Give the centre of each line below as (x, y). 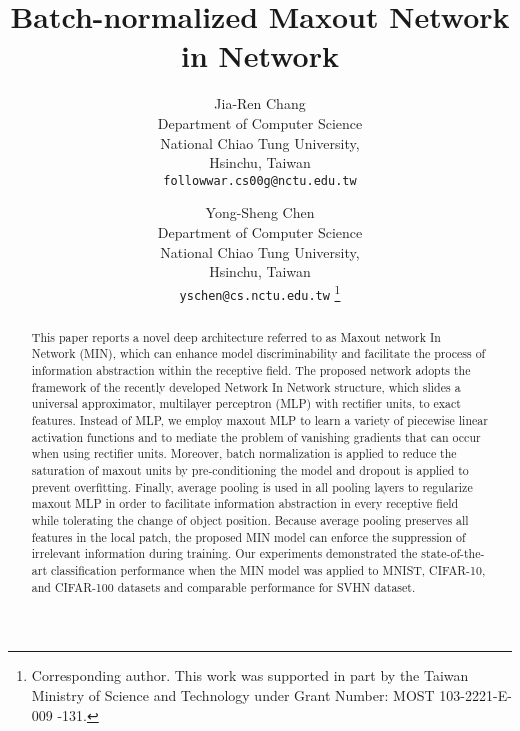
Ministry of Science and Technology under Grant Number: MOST (233, 694)
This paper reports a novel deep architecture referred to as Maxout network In (236, 336)
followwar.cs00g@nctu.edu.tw (260, 180)
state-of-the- (453, 553)
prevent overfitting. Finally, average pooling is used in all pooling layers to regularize (252, 486)
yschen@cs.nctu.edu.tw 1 (260, 292)
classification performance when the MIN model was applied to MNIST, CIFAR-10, (268, 570)
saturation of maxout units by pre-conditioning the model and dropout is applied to (250, 470)
